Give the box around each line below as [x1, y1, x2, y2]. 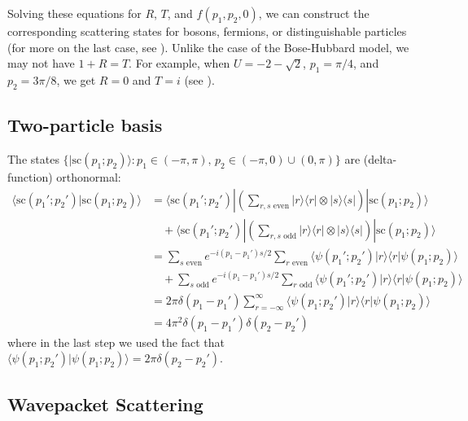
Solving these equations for [7, 5, 142, 21]
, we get [56, 71, 96, 88]
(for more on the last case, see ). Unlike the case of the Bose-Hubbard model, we [7, 38, 409, 55]
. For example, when [129, 55, 230, 72]
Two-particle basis [7, 112, 163, 138]
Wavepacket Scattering [7, 391, 203, 416]
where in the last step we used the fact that [7, 333, 225, 350]
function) [7, 168, 53, 185]
